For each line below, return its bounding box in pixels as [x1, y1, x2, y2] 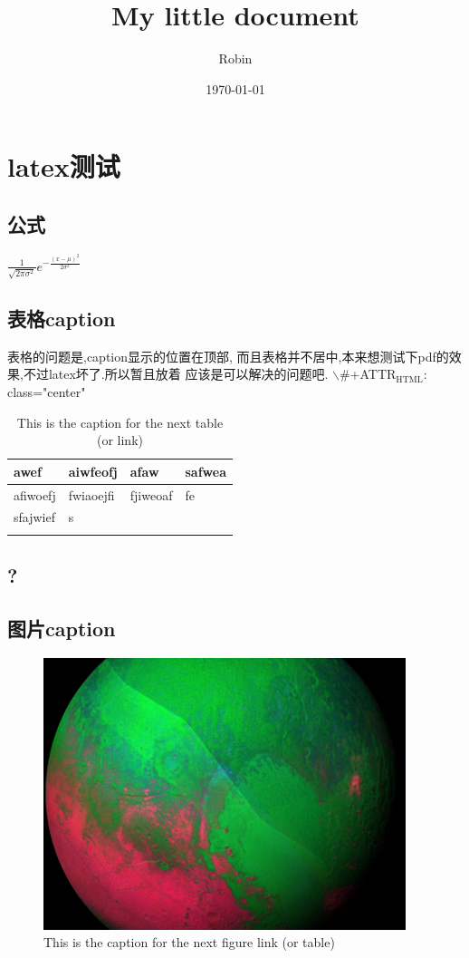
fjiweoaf [129, 485, 173, 504]
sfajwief [14, 508, 55, 527]
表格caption [7, 304, 116, 332]
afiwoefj [14, 485, 56, 504]
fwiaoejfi [68, 485, 115, 504]
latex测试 [7, 148, 120, 185]
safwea [185, 461, 226, 480]
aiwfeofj [68, 461, 118, 480]
